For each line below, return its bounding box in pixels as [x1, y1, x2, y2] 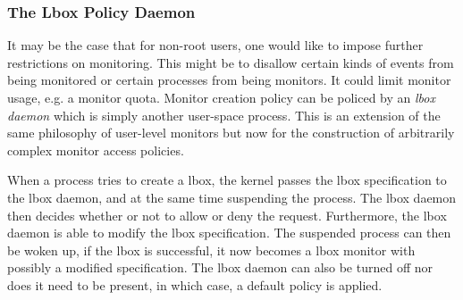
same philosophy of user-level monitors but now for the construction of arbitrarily [7, 123, 455, 142]
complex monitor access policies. [7, 140, 184, 159]
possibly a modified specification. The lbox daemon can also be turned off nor [7, 258, 434, 277]
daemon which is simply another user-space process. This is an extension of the [7, 105, 441, 124]
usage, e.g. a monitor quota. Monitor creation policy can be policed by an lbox [7, 88, 435, 106]
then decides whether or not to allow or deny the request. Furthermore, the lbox [7, 205, 447, 224]
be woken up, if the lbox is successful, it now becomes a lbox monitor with [7, 240, 416, 259]
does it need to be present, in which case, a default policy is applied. [7, 275, 383, 294]
